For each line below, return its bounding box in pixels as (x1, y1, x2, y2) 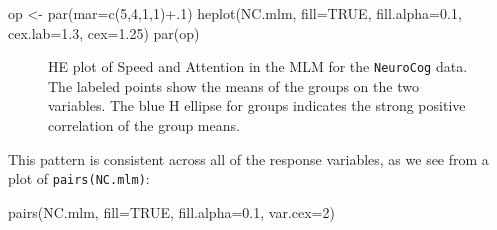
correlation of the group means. (48, 115, 240, 136)
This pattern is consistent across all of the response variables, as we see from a (8, 148, 489, 169)
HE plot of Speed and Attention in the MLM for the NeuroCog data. (48, 56, 468, 77)
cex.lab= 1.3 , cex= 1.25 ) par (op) (8, 22, 200, 43)
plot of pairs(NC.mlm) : (8, 168, 150, 189)
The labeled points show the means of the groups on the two (48, 75, 419, 96)
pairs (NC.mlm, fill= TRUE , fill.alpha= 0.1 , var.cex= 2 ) (8, 201, 335, 222)
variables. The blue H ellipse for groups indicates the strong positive (48, 95, 466, 116)
